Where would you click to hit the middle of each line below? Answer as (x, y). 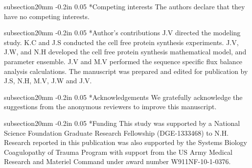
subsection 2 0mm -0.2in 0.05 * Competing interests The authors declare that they (125, 6)
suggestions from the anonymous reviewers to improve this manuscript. (110, 107)
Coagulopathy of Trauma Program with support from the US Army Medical (118, 152)
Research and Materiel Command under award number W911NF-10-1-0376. (117, 161)
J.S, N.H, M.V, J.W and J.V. (48, 81)
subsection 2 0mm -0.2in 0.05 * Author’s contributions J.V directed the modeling (122, 33)
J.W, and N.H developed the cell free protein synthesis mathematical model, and (125, 52)
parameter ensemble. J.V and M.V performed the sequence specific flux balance (123, 61)
